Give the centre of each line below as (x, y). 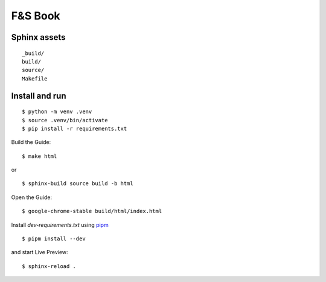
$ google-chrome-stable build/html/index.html (92, 211)
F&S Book (36, 16)
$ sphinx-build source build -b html (78, 184)
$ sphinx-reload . (49, 266)
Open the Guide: (32, 197)
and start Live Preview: (40, 252)
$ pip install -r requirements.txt (75, 128)
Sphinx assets (38, 37)
